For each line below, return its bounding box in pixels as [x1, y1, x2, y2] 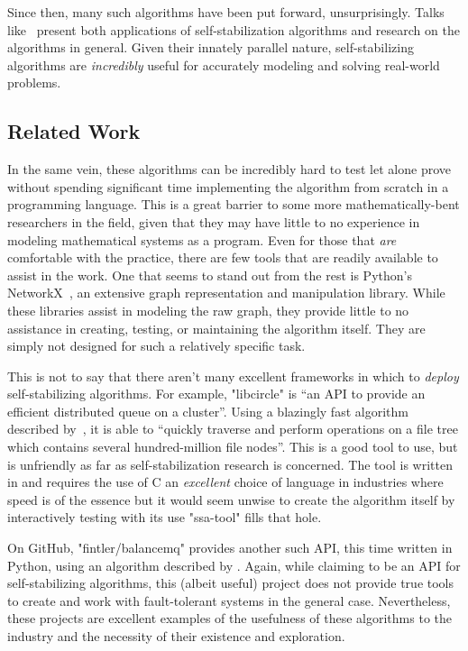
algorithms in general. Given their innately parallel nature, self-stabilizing [7, 38, 414, 57]
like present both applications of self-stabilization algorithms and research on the [7, 20, 460, 39]
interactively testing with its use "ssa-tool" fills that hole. [7, 508, 322, 527]
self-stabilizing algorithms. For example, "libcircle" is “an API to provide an [7, 384, 426, 403]
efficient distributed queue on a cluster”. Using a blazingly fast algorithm [7, 401, 408, 420]
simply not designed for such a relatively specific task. [7, 336, 306, 355]
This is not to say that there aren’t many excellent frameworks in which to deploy [7, 366, 459, 385]
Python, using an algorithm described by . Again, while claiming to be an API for [7, 555, 461, 574]
